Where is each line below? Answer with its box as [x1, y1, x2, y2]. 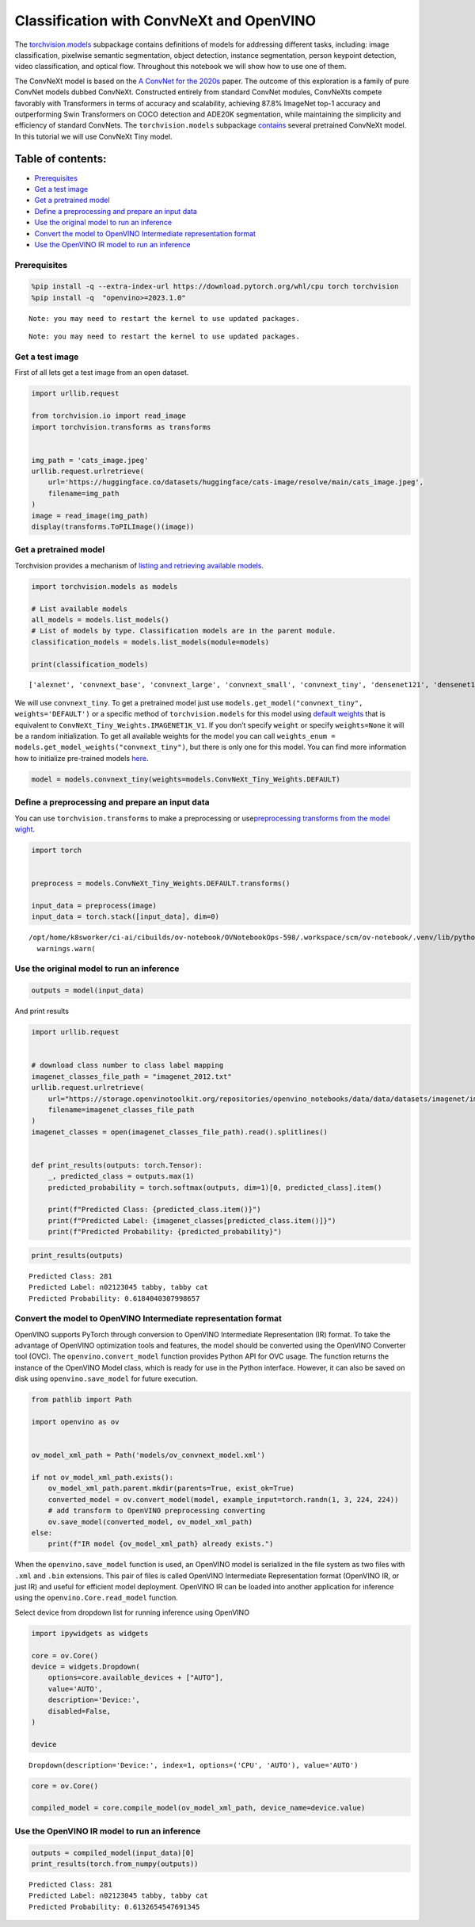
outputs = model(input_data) [31, 986, 145, 995]
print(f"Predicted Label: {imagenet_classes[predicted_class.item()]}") [47, 1216, 336, 1225]
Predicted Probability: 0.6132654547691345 [28, 1902, 200, 1911]
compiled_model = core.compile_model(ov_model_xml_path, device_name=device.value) [31, 1803, 366, 1813]
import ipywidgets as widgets [31, 1629, 149, 1638]
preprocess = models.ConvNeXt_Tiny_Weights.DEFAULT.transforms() [31, 879, 291, 888]
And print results [14, 1007, 69, 1016]
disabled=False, [47, 1707, 111, 1715]
